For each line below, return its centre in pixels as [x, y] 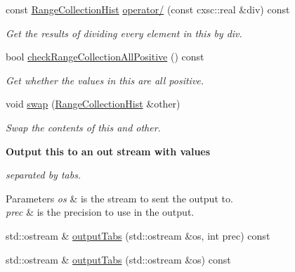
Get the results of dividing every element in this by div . [124, 33]
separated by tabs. [44, 175]
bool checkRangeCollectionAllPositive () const [105, 57]
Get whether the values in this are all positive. [105, 80]
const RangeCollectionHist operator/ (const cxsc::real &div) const [148, 9]
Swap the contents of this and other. [83, 127]
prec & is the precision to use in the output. [100, 212]
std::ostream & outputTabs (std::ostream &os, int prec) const [138, 235]
